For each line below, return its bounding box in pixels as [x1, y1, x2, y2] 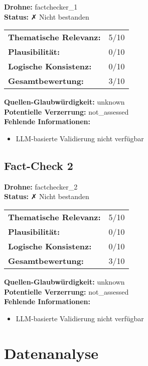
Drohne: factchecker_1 [4, 2, 78, 12]
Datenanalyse [4, 342, 99, 363]
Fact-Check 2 [4, 157, 73, 173]
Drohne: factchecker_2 [4, 181, 78, 192]
